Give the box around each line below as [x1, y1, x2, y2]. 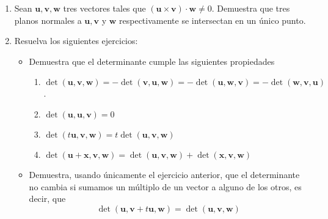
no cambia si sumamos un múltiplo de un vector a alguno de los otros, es [29, 180, 302, 193]
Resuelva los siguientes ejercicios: [14, 34, 138, 47]
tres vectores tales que [63, 2, 146, 14]
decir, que [29, 192, 66, 205]
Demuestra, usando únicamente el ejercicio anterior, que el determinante [29, 168, 300, 180]
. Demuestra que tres [211, 2, 290, 14]
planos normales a [14, 13, 82, 26]
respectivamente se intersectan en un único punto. [119, 13, 306, 26]
